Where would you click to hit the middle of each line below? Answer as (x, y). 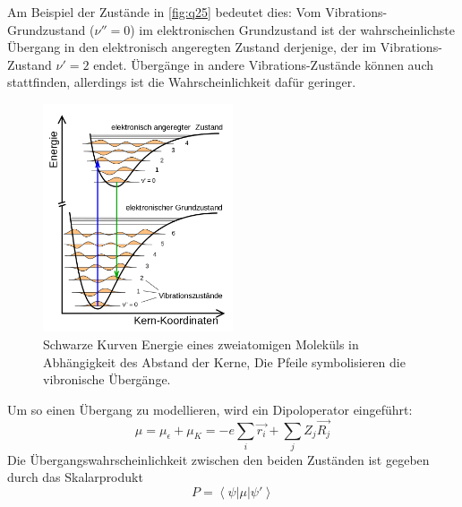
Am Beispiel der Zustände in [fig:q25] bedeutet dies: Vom (164, 12)
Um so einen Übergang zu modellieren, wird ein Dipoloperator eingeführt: (210, 409)
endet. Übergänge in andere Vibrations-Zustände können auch (263, 64)
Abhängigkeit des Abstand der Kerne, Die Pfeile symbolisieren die (224, 361)
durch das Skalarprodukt (75, 477)
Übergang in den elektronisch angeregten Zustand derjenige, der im (192, 47)
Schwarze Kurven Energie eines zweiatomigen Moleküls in (201, 344)
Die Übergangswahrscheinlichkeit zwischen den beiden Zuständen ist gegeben (218, 459)
